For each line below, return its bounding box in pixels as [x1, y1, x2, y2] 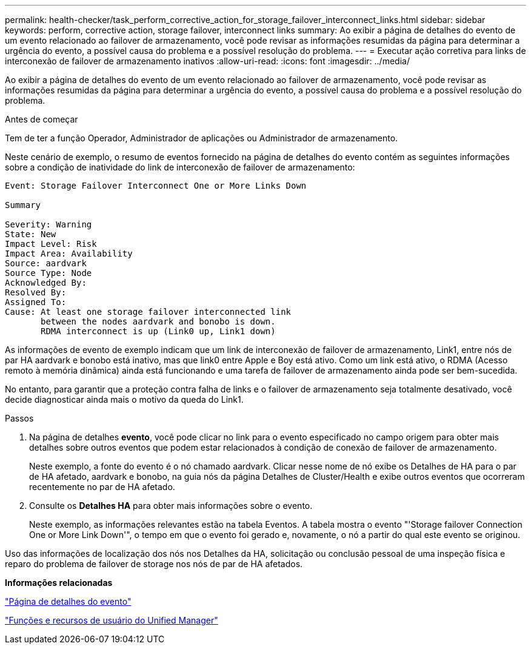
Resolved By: [5, 288, 67, 297]
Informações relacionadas [5, 577, 113, 588]
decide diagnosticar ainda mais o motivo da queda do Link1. [5, 394, 244, 405]
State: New [5, 229, 56, 239]
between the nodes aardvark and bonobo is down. [41, 317, 276, 326]
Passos [5, 413, 34, 423]
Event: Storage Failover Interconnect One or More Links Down [5, 181, 307, 190]
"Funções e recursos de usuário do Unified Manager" [5, 615, 218, 625]
